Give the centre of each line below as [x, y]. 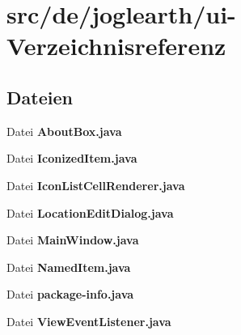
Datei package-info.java [70, 294]
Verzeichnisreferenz [116, 46]
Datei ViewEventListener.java [89, 321]
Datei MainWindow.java [73, 240]
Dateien [40, 97]
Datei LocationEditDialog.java [90, 212]
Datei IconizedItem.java [72, 158]
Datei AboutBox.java [64, 131]
